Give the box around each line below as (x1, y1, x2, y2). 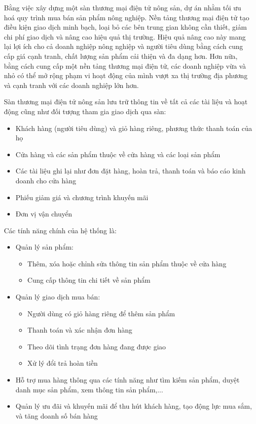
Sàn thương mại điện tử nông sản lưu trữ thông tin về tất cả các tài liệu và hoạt (4, 96, 248, 107)
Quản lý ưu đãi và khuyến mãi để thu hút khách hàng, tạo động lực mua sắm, (15, 401, 252, 411)
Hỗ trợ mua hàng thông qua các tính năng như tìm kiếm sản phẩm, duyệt (15, 375, 240, 385)
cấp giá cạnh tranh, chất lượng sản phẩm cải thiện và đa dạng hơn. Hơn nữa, (4, 50, 238, 61)
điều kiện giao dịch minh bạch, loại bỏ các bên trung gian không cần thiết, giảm (4, 22, 247, 32)
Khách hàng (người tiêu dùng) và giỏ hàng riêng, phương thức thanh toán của (15, 123, 253, 133)
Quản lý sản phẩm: (15, 242, 73, 252)
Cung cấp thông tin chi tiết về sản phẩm (27, 275, 150, 285)
